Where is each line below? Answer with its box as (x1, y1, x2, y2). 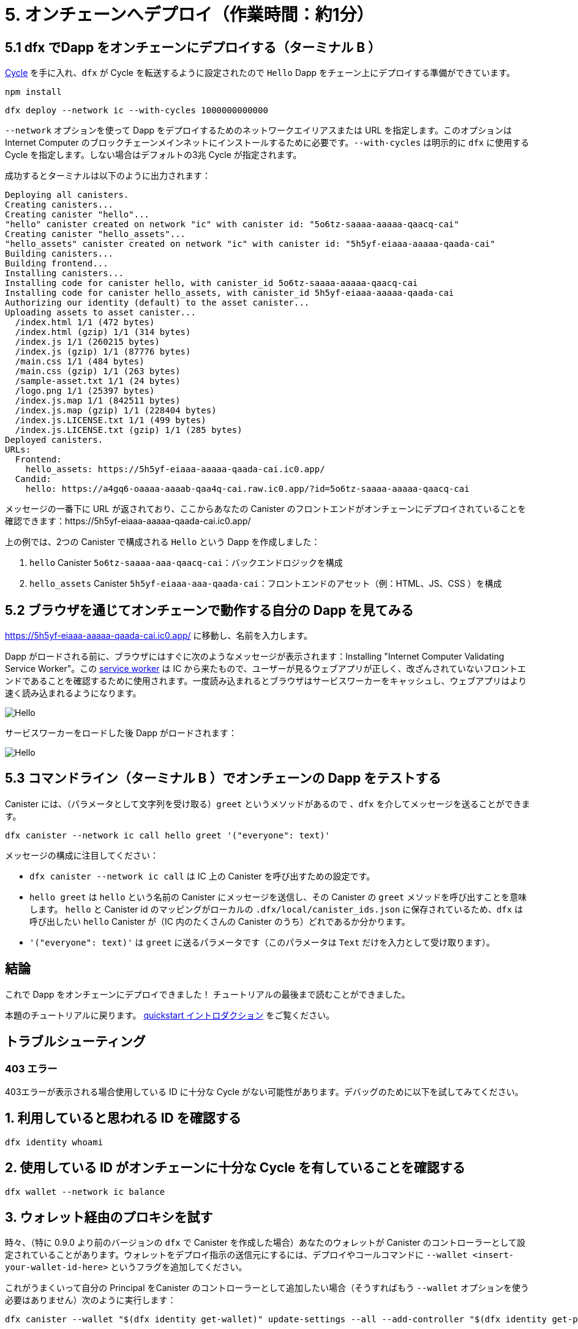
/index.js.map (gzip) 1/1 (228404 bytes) (15, 405, 217, 416)
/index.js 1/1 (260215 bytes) (15, 337, 160, 347)
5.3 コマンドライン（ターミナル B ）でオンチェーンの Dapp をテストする (5, 770, 441, 786)
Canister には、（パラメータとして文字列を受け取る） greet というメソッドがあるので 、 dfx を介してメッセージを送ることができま (5, 798, 530, 809)
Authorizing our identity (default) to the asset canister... (5, 298, 310, 308)
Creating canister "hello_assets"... (5, 229, 186, 239)
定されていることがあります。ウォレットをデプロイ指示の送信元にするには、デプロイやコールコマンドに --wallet (5, 1249, 468, 1260)
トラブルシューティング (5, 1034, 146, 1050)
